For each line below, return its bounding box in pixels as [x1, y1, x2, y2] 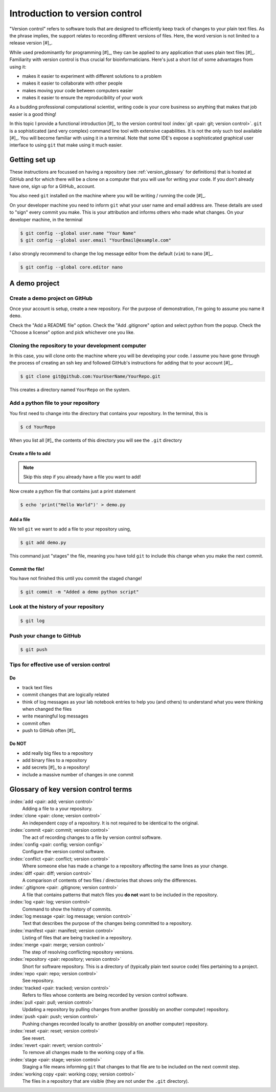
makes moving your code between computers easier [22, 87, 133, 93]
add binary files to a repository [22, 757, 87, 763]
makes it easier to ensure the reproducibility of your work [22, 95, 143, 101]
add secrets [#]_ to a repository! [22, 764, 90, 771]
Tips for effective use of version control [9, 661, 110, 668]
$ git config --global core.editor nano [20, 264, 123, 270]
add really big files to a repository [22, 750, 93, 756]
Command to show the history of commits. [22, 906, 112, 912]
